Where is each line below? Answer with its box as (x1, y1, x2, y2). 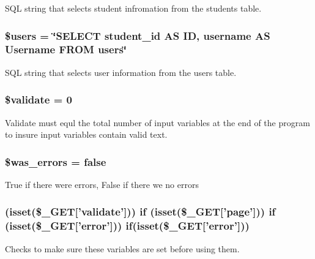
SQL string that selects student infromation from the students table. (5, 2, 262, 14)
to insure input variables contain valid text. (5, 128, 168, 141)
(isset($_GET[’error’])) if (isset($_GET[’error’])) (5, 218, 250, 233)
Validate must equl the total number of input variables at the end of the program (5, 116, 310, 129)
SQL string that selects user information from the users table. (5, 66, 237, 78)
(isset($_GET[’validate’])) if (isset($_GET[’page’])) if (5, 204, 276, 219)
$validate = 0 (5, 92, 72, 107)
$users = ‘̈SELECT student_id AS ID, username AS (5, 28, 270, 43)
